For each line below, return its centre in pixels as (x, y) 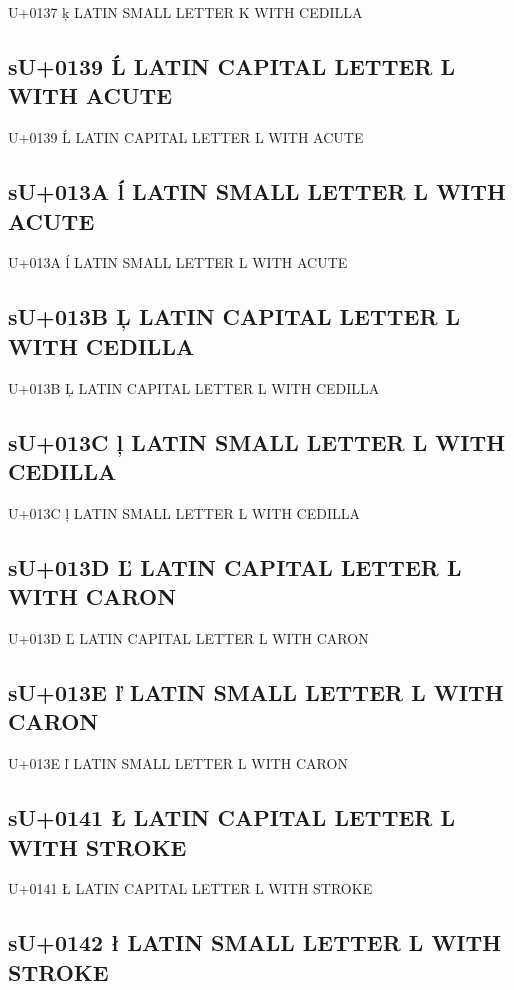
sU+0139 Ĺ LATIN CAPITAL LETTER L (232, 65)
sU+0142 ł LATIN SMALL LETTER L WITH (255, 942)
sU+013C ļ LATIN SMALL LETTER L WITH (257, 441)
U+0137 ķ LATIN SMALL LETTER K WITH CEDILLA (185, 12)
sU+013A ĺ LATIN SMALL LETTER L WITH (257, 191)
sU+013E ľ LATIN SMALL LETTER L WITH (256, 691)
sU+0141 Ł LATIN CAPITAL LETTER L (232, 817)
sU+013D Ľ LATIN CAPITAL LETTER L (235, 566)
